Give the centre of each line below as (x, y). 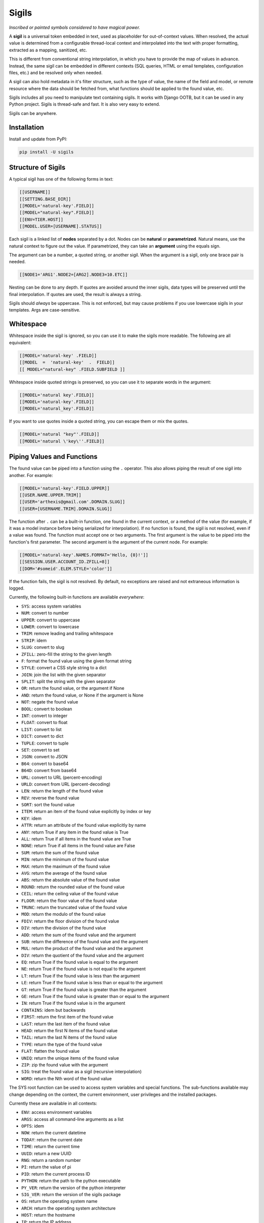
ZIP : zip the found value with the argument (65, 1064)
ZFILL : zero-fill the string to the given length (66, 654)
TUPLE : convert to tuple (45, 743)
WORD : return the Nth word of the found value (66, 1078)
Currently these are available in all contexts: (53, 1103)
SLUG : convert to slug (43, 647)
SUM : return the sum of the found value (60, 852)
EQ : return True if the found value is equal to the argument (80, 962)
